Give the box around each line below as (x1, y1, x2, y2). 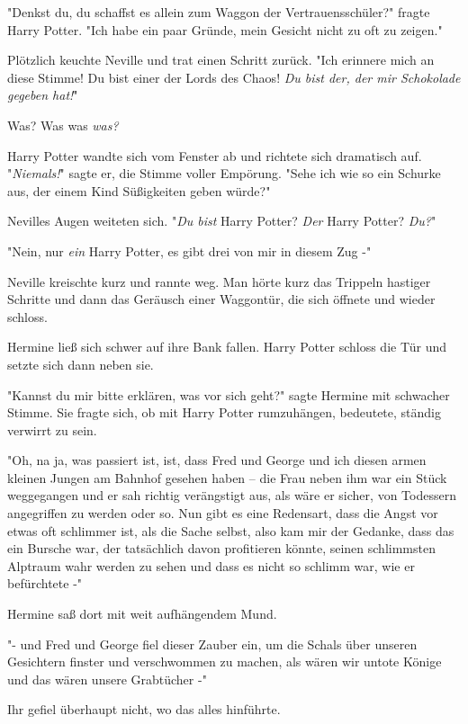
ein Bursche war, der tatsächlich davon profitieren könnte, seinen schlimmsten (7, 539, 436, 558)
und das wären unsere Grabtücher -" (7, 669, 207, 688)
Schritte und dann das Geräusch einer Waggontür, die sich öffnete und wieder (7, 290, 436, 308)
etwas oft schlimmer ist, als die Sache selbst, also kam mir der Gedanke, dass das (7, 521, 454, 540)
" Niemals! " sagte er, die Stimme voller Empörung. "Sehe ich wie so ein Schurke (7, 164, 441, 183)
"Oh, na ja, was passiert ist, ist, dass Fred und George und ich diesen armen (7, 451, 427, 469)
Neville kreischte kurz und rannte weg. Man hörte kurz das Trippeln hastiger (7, 272, 431, 290)
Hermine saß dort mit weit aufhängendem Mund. (7, 604, 277, 623)
